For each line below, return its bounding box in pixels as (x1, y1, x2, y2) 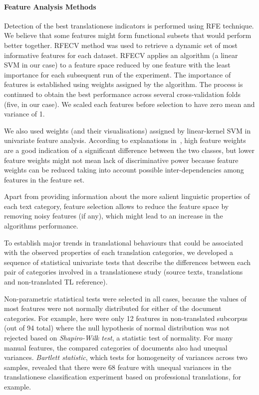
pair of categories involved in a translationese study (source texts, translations (4, 266, 243, 277)
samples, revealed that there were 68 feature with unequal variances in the (4, 361, 232, 372)
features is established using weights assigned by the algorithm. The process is (4, 79, 243, 89)
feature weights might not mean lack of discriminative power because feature (4, 154, 239, 165)
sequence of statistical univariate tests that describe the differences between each (4, 256, 251, 267)
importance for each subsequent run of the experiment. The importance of (4, 69, 231, 79)
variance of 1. (4, 108, 45, 119)
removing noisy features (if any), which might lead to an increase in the (4, 210, 223, 221)
